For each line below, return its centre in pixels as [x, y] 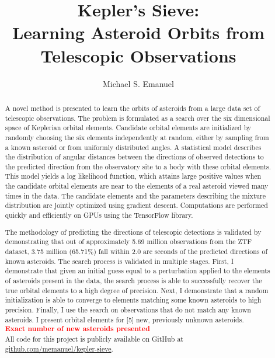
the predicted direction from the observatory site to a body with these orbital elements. [138, 166]
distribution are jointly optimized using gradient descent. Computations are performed [136, 205]
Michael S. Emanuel [138, 83]
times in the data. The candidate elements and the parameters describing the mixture [135, 195]
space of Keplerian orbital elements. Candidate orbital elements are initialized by [128, 128]
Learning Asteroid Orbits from [138, 32]
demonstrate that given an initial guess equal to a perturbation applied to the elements [137, 271]
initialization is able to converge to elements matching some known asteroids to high [133, 300]
